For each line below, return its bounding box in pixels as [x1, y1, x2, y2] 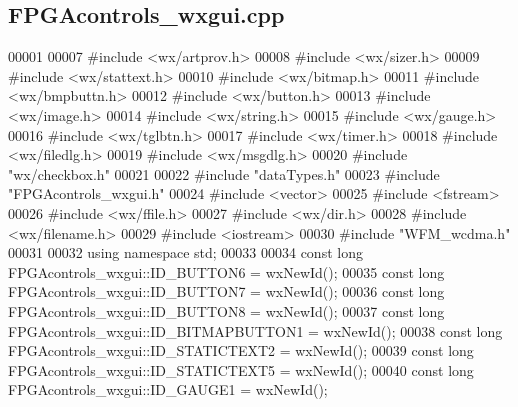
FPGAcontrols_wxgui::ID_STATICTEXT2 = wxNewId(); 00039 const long [8, 340, 474, 361]
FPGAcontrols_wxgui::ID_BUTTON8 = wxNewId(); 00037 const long [8, 300, 445, 321]
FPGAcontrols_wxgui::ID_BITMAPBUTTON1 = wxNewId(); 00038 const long [8, 320, 503, 341]
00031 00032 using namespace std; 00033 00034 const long [8, 242, 363, 263]
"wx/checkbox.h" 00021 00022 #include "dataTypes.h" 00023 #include [8, 163, 440, 184]
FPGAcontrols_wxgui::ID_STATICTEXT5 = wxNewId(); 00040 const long [8, 359, 474, 380]
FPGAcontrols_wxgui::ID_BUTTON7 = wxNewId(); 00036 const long [8, 281, 445, 302]
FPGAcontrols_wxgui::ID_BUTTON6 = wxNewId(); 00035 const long [8, 261, 445, 282]
